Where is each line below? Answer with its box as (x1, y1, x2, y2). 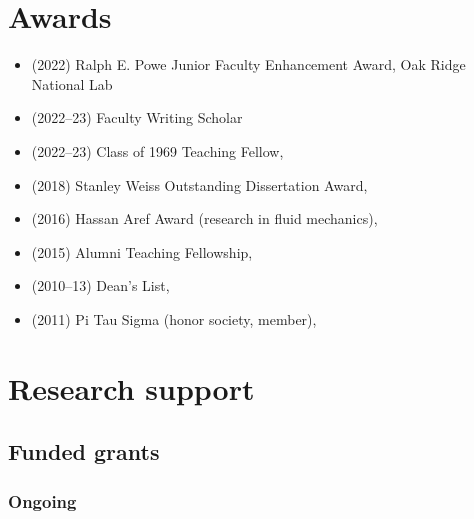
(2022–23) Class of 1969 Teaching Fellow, (31, 140, 284, 161)
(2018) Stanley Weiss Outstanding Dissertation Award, (31, 174, 368, 195)
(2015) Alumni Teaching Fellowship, (31, 241, 253, 262)
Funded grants (8, 436, 160, 467)
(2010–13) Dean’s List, (31, 275, 170, 296)
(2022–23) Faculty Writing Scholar (31, 107, 243, 128)
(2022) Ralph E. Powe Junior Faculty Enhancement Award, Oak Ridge (31, 54, 466, 75)
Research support (8, 367, 255, 408)
